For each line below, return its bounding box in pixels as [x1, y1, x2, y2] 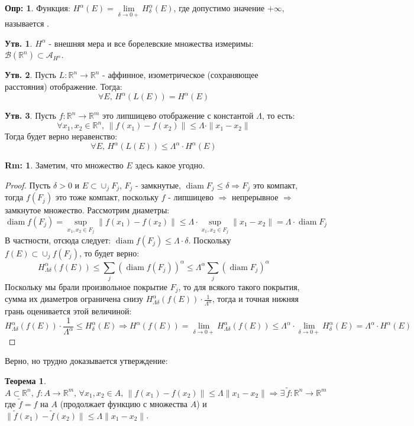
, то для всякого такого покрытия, [178, 280, 300, 292]
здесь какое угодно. [135, 159, 205, 171]
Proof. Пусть [5, 178, 51, 191]
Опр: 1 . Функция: [5, 2, 70, 14]
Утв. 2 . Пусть [5, 69, 56, 81]
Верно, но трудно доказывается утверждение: [5, 355, 168, 367]
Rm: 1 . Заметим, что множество [5, 159, 124, 171]
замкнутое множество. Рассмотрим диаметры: [5, 204, 170, 216]
